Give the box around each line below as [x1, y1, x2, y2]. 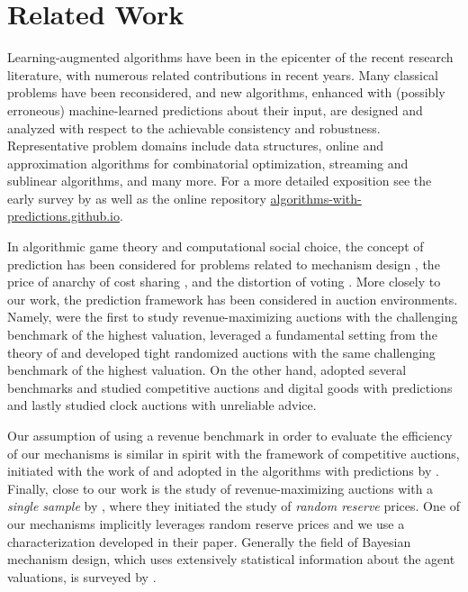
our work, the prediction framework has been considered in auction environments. [7, 289, 458, 308]
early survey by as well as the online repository [7, 188, 266, 207]
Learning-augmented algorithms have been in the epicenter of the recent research [7, 48, 454, 67]
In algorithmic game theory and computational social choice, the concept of [7, 237, 424, 256]
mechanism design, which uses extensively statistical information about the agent [7, 550, 455, 569]
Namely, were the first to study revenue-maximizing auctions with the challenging [7, 307, 458, 326]
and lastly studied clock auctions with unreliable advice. [7, 396, 317, 414]
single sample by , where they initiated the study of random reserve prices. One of [7, 496, 460, 515]
